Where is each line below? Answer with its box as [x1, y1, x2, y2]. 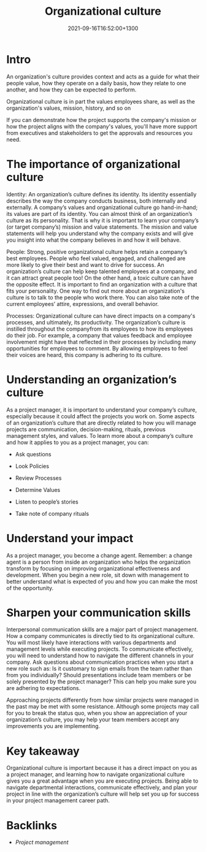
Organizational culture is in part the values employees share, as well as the [6, 98, 195, 105]
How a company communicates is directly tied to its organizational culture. [6, 632, 195, 640]
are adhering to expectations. [6, 685, 81, 692]
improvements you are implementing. [6, 723, 101, 730]
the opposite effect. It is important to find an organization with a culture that [6, 280, 197, 288]
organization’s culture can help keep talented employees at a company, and [6, 267, 197, 275]
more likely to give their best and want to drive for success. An [6, 261, 164, 268]
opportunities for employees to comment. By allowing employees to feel [6, 345, 188, 352]
